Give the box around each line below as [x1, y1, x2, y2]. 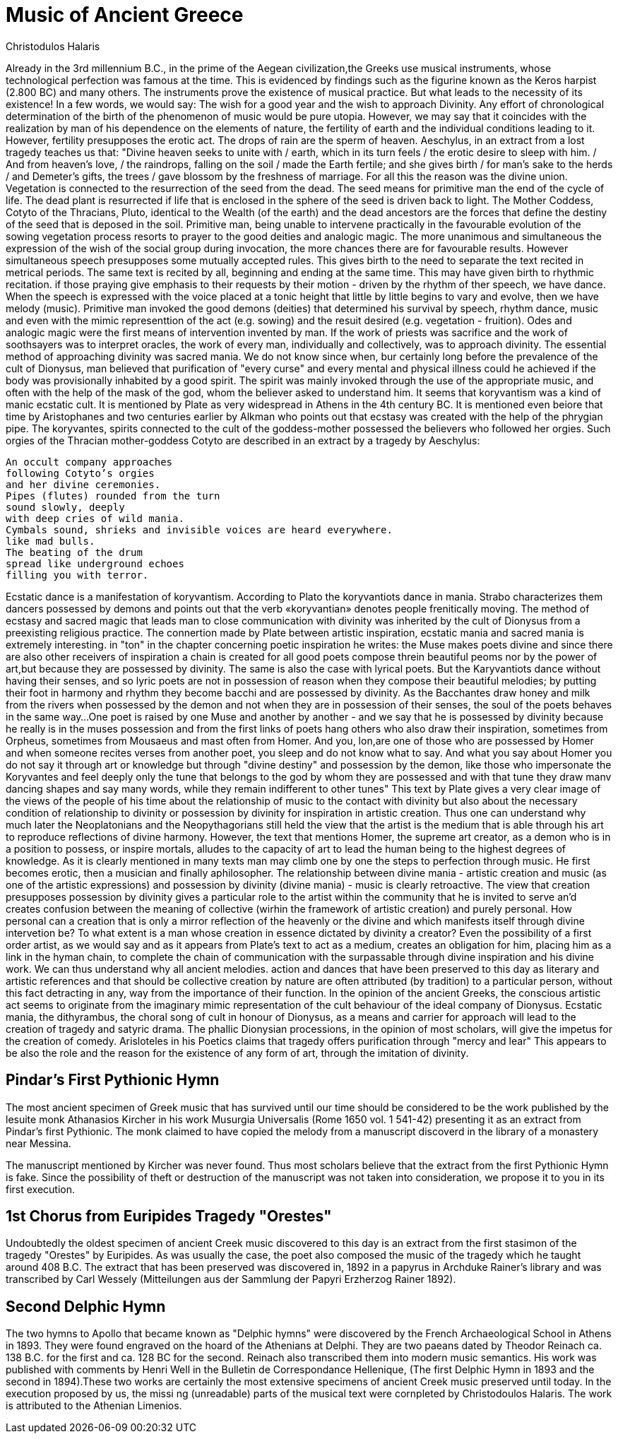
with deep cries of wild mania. [6, 512, 184, 524]
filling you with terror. [6, 569, 149, 581]
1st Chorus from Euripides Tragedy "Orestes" [6, 1207, 332, 1226]
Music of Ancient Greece [6, 3, 244, 27]
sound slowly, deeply [6, 501, 125, 513]
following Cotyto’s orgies [6, 467, 155, 479]
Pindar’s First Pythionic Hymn [6, 1071, 220, 1089]
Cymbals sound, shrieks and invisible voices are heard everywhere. [6, 523, 393, 535]
